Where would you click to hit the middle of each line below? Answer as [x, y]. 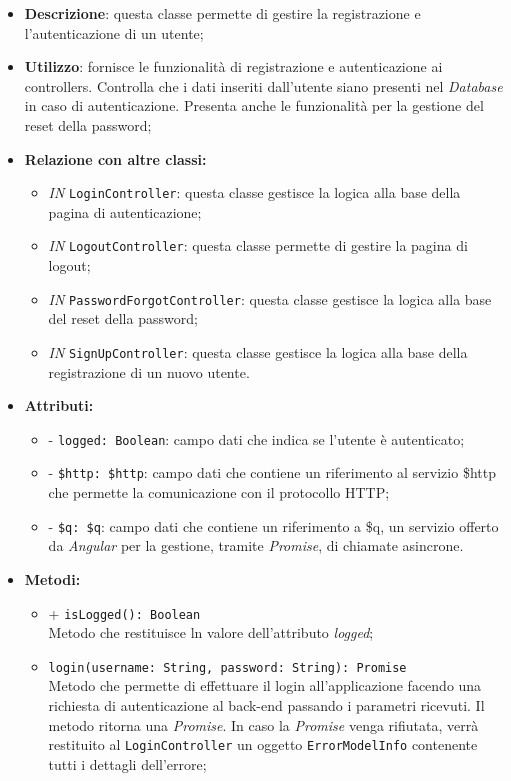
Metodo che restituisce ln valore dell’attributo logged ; [211, 632]
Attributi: [59, 405]
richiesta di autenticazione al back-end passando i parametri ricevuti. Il [266, 705]
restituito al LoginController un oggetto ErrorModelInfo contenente [263, 744]
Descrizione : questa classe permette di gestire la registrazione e [222, 13]
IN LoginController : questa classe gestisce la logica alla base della [254, 192]
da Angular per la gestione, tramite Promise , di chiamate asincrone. [256, 545]
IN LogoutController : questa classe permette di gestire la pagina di [258, 245]
